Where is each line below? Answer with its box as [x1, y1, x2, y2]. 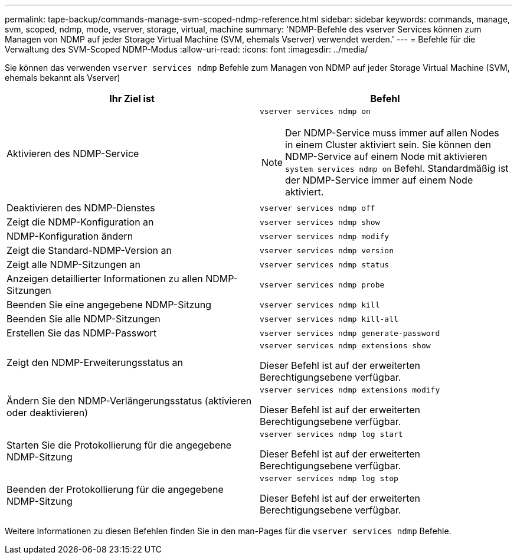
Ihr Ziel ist [109, 93, 155, 104]
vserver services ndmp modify [260, 231, 390, 241]
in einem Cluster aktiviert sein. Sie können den [285, 139, 491, 151]
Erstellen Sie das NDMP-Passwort [6, 327, 157, 339]
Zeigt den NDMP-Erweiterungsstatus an [6, 356, 183, 368]
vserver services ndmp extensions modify [260, 385, 440, 394]
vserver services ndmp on [260, 107, 371, 116]
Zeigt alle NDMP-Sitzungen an [6, 259, 140, 270]
